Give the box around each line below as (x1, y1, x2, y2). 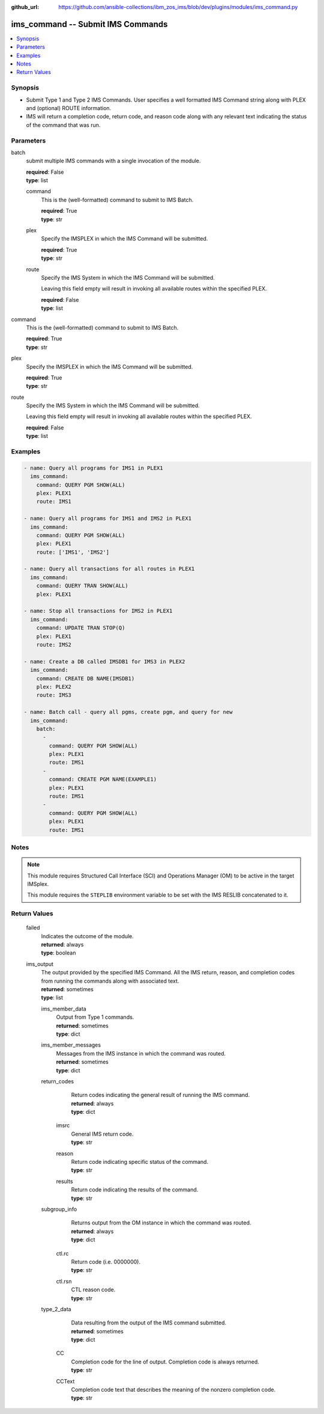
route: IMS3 (36, 692, 72, 699)
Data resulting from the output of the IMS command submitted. (71, 1319, 227, 1326)
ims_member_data (41, 1005, 86, 1012)
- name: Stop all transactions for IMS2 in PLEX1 (23, 607, 173, 615)
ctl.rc (56, 1250, 69, 1257)
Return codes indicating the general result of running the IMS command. (71, 1092, 250, 1099)
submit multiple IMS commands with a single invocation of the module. (26, 157, 201, 165)
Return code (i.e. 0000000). (71, 1258, 141, 1265)
